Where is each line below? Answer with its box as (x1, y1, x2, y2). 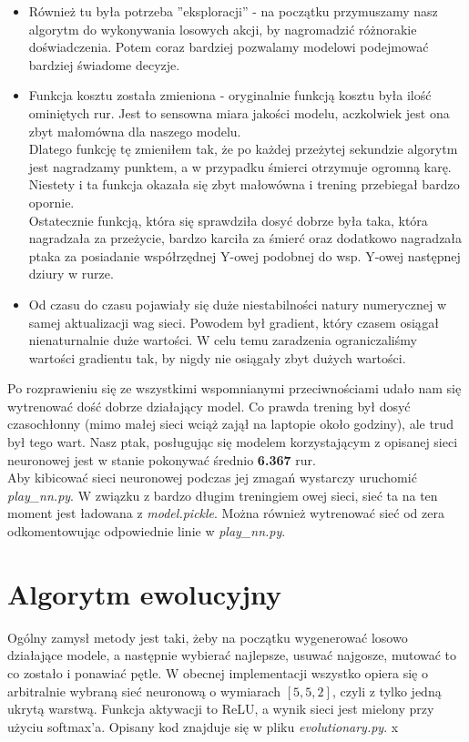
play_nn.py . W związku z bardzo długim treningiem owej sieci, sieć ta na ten (7, 485, 438, 504)
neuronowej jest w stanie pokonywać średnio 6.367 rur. (7, 450, 316, 469)
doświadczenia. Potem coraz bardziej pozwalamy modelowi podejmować (28, 37, 429, 56)
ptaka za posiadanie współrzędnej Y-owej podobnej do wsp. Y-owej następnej (28, 246, 461, 265)
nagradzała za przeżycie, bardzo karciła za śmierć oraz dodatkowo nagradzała (28, 229, 463, 248)
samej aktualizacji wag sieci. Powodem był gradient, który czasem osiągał (28, 312, 439, 331)
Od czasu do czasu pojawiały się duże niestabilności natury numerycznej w (28, 294, 447, 313)
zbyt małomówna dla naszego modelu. (28, 121, 241, 140)
